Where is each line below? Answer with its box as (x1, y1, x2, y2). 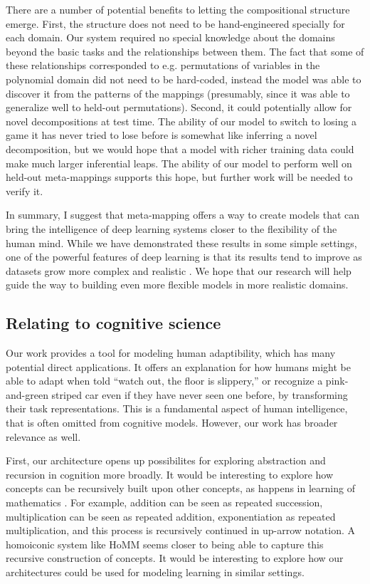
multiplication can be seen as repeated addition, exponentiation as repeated (6, 509, 336, 523)
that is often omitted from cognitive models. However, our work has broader (6, 415, 338, 430)
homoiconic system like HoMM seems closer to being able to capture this (6, 536, 324, 551)
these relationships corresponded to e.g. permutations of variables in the (6, 58, 320, 73)
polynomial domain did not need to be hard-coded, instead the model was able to (6, 71, 361, 86)
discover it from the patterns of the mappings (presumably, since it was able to (6, 85, 350, 100)
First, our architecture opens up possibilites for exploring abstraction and (6, 453, 326, 468)
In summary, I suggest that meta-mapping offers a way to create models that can (6, 207, 360, 222)
